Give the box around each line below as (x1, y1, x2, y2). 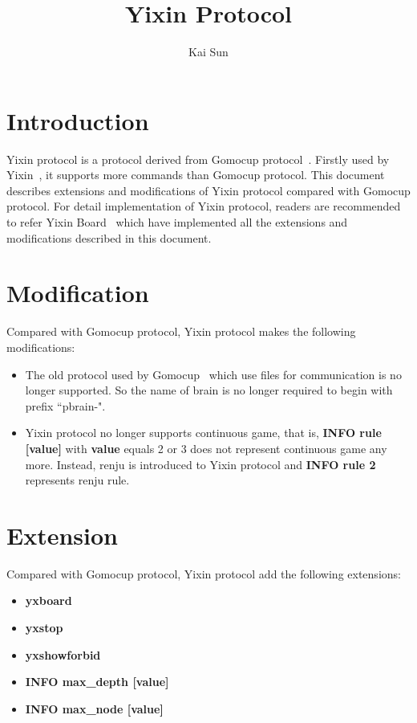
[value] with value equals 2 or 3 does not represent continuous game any (25, 439, 387, 456)
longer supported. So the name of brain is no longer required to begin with (25, 382, 393, 398)
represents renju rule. (25, 472, 130, 488)
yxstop (25, 619, 63, 635)
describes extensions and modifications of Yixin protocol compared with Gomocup (6, 182, 411, 198)
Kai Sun (188, 43, 229, 60)
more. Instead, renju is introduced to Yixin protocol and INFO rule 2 (25, 455, 376, 472)
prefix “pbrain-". (25, 397, 106, 414)
